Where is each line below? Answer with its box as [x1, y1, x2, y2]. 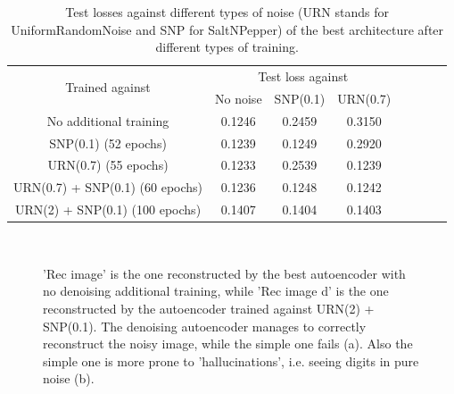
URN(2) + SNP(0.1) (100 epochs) [14, 200, 202, 219]
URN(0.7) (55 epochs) [47, 155, 169, 174]
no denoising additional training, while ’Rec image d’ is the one [43, 281, 389, 300]
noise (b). [43, 369, 95, 388]
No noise [215, 88, 262, 107]
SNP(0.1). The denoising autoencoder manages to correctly [43, 316, 367, 335]
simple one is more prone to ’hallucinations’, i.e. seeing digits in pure [43, 351, 419, 370]
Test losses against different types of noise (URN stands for [65, 3, 389, 21]
